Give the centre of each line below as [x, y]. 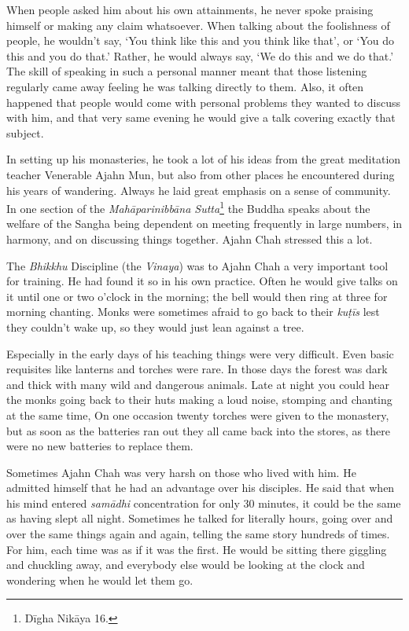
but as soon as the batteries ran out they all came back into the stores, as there [198, 430]
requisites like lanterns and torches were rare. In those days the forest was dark [197, 369]
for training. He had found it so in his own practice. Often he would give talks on [202, 281]
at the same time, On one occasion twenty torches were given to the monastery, [198, 415]
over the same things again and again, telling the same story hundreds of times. [198, 534]
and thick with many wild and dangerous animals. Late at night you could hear [198, 384]
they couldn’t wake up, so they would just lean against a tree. [155, 327]
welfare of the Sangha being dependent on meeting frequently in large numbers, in [204, 224]
